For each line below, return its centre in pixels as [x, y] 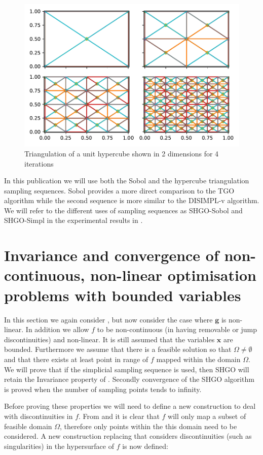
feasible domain [28, 426]
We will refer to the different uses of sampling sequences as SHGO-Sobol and [123, 210]
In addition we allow [57, 329]
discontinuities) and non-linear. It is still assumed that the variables [109, 339]
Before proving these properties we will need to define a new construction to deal [130, 406]
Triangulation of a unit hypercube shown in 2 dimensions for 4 [122, 153]
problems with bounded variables [123, 295]
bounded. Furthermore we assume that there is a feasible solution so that [118, 349]
